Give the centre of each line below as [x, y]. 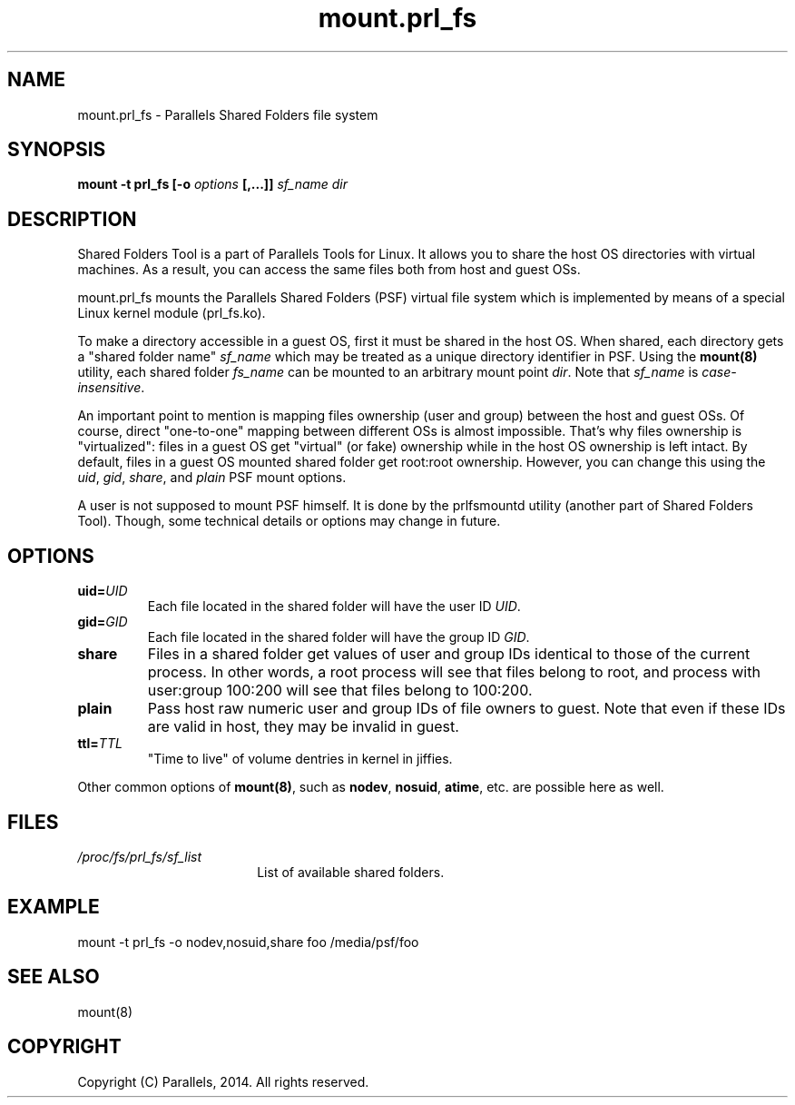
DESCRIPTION [72, 219]
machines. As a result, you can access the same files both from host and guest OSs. [329, 270]
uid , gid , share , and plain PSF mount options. [212, 478]
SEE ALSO [54, 977]
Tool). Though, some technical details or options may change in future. [289, 521]
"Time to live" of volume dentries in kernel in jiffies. [300, 759]
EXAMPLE [54, 907]
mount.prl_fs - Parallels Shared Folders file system [228, 114]
